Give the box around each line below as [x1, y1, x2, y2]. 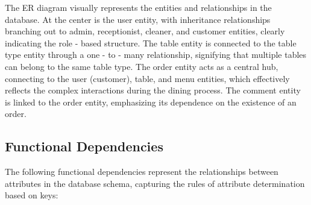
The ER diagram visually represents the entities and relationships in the [5, 1, 272, 13]
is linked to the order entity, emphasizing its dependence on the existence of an [5, 95, 297, 108]
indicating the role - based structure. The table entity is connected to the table [5, 36, 297, 49]
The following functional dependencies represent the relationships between [5, 165, 278, 178]
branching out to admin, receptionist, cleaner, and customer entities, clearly [5, 25, 285, 37]
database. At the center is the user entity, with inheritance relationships [5, 13, 271, 25]
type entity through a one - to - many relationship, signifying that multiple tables [5, 48, 307, 61]
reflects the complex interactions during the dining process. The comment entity [5, 84, 301, 96]
